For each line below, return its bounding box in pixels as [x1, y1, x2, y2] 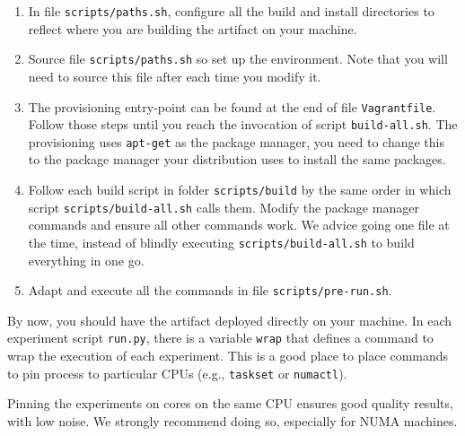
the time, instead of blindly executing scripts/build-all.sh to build [28, 232, 415, 251]
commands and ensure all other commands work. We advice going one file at [28, 215, 450, 234]
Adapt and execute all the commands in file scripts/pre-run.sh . [28, 281, 392, 300]
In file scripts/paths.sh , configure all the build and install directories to [28, 2, 434, 20]
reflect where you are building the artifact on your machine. [28, 19, 357, 38]
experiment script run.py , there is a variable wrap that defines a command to [7, 328, 434, 347]
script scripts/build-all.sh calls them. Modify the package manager [28, 197, 419, 216]
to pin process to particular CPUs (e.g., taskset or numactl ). [7, 363, 347, 382]
